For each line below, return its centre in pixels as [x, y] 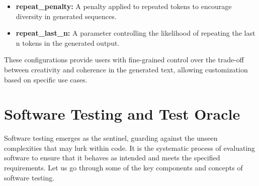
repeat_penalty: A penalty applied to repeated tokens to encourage [124, 6]
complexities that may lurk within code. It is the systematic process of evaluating [130, 148]
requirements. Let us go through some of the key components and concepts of [123, 168]
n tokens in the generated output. [68, 42]
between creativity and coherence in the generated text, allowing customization [126, 69]
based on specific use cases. [46, 79]
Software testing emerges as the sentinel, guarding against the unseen [111, 138]
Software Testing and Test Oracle [122, 114]
